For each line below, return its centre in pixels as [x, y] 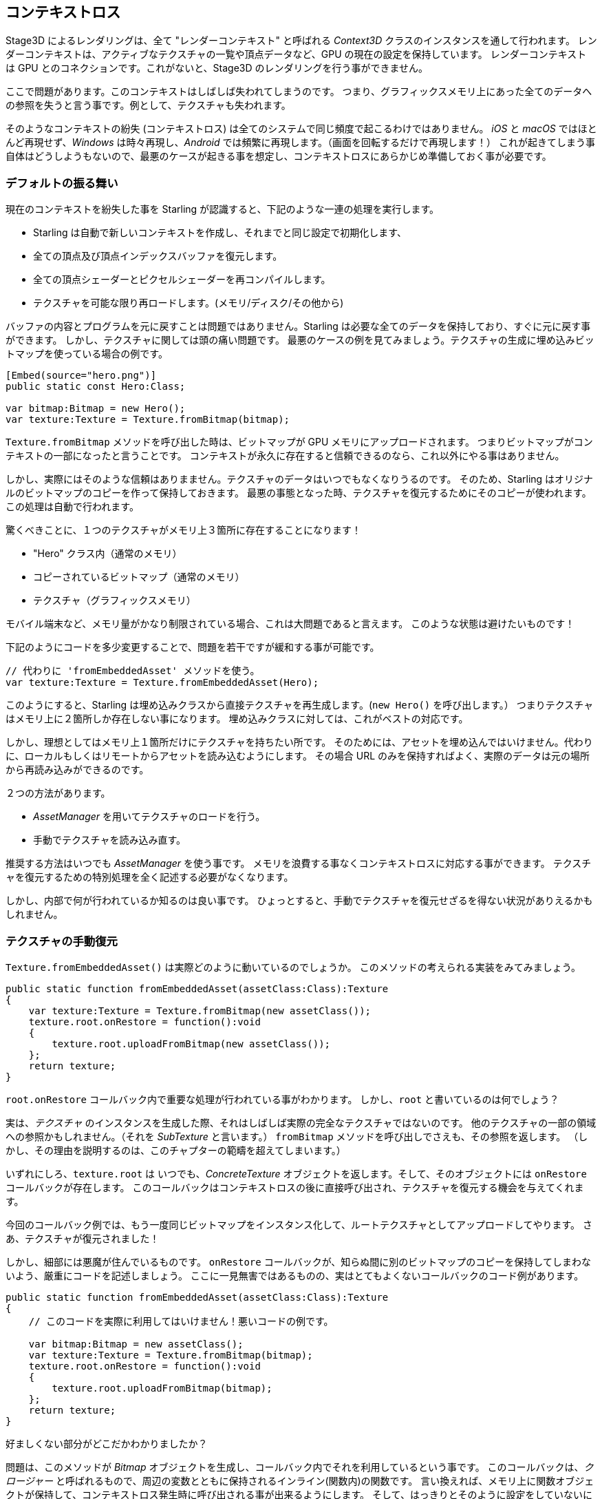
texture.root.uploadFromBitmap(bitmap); [162, 1388]
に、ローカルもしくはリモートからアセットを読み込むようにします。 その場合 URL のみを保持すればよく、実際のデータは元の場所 [298, 756]
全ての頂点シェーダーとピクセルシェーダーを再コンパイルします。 [182, 280]
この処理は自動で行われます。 [72, 507]
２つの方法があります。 [58, 793]
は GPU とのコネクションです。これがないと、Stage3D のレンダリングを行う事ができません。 [217, 68]
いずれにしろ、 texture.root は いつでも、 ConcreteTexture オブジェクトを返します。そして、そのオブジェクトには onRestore [296, 1173]
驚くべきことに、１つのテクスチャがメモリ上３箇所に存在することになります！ [184, 530]
